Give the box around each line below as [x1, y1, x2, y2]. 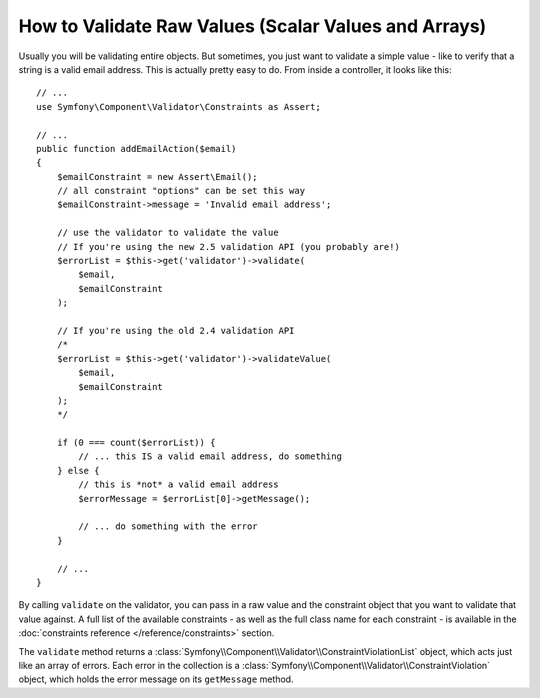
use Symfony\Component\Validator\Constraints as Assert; [36, 101, 322, 112]
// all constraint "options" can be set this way [56, 185, 305, 197]
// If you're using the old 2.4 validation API [56, 325, 295, 336]
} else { [56, 465, 100, 476]
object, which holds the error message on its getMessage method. [18, 673, 294, 685]
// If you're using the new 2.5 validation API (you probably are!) [56, 241, 400, 252]
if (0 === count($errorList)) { [56, 437, 216, 449]
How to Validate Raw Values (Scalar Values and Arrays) [18, 15, 487, 37]
